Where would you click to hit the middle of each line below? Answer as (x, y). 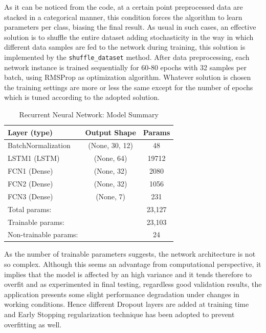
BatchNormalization (39, 145)
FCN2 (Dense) (30, 183)
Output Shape (110, 132)
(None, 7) (111, 196)
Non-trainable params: (43, 234)
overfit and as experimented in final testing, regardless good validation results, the (133, 284)
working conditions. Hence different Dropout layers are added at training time (127, 304)
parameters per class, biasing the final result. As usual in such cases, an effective (130, 27)
